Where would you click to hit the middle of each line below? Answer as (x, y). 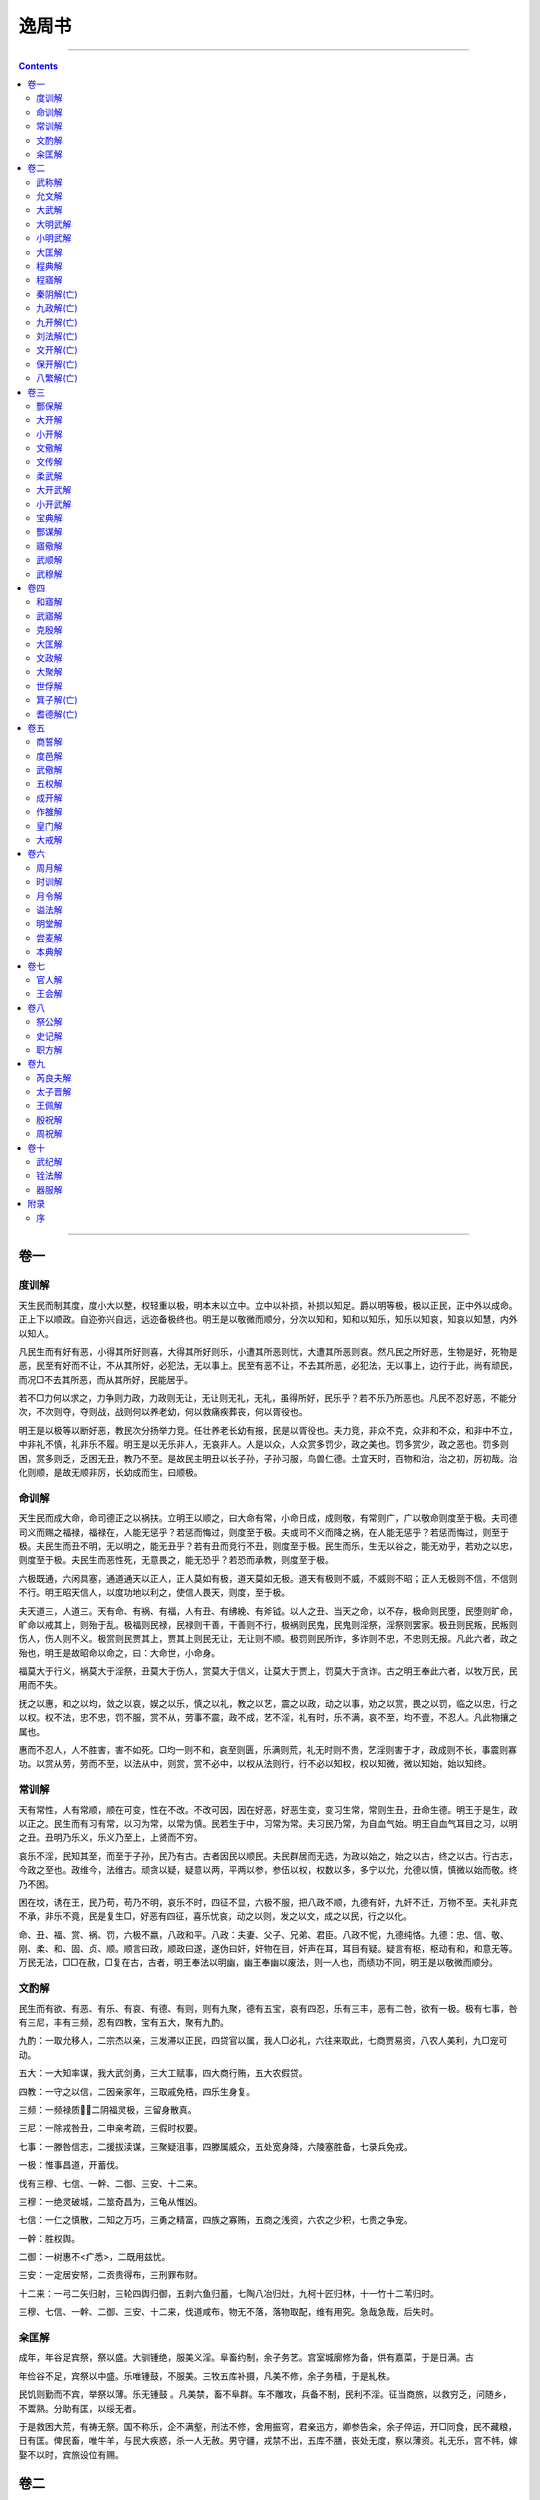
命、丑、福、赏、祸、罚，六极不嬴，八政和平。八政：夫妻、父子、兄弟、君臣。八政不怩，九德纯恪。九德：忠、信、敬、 (263, 1934)
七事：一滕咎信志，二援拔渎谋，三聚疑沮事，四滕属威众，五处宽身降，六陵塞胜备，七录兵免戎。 (215, 2146)
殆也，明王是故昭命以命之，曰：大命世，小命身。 (119, 1652)
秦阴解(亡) (57, 294)
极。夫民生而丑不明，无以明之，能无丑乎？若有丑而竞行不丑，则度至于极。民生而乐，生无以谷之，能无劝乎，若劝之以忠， (268, 1546)
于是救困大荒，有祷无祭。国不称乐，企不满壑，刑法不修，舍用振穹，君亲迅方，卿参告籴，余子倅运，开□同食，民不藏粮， (267, 2426)
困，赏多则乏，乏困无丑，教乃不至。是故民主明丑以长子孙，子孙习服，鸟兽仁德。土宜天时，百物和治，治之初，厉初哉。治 (268, 1458)
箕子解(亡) (57, 700)
